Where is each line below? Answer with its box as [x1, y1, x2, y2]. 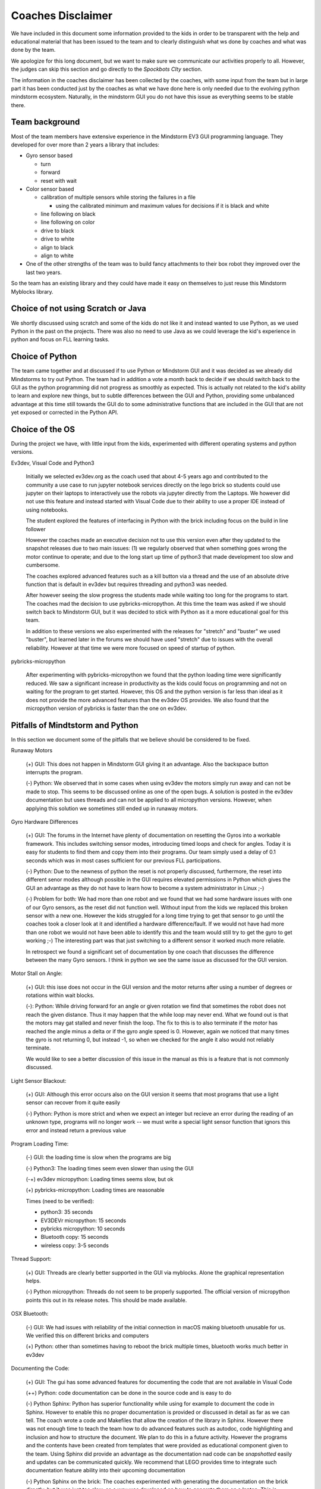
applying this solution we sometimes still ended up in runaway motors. [26, 805, 199, 812]
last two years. [26, 269, 62, 276]
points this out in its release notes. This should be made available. [26, 1296, 187, 1304]
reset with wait [40, 177, 77, 184]
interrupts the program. [26, 769, 83, 776]
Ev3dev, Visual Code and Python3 [11, 459, 95, 466]
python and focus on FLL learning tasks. [11, 336, 110, 343]
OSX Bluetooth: [11, 1310, 49, 1317]
